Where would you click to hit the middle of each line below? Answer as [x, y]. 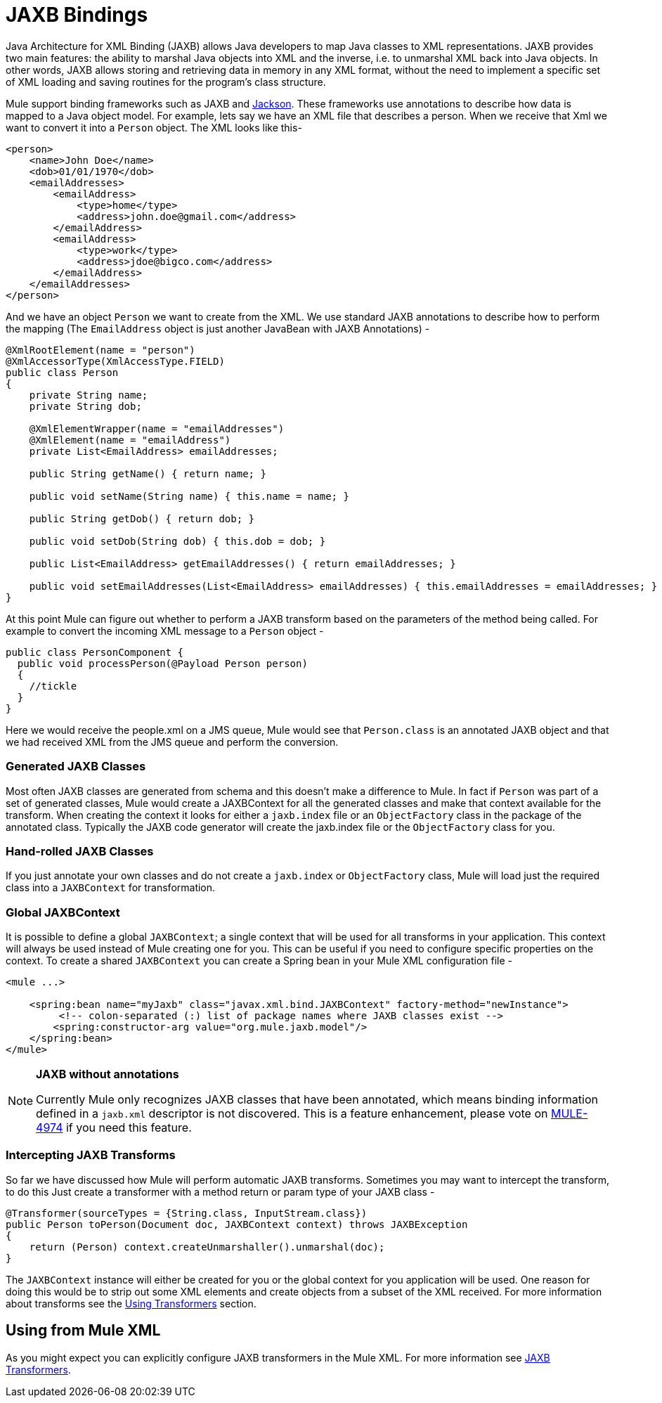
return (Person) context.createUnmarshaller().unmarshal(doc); [207, 1247]
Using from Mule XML [83, 1331]
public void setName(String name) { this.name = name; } [189, 496]
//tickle [53, 686]
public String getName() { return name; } [148, 473]
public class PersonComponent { [95, 652]
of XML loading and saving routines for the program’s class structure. [166, 82]
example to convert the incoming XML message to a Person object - [165, 631]
